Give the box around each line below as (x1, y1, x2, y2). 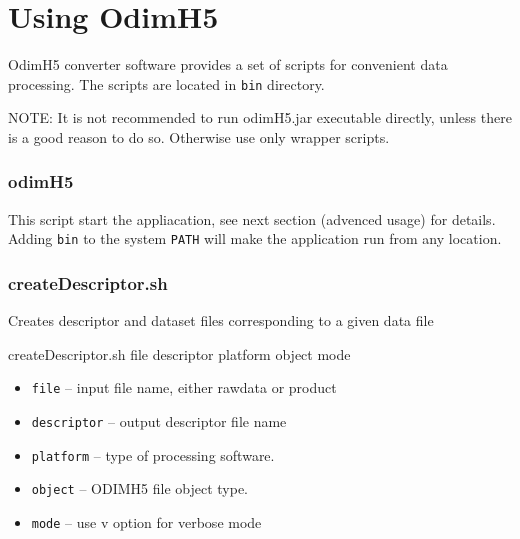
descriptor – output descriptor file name (31, 411, 287, 432)
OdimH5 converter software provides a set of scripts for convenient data (8, 54, 448, 75)
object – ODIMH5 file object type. (31, 478, 248, 499)
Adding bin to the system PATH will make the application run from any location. (8, 228, 502, 249)
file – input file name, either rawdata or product (31, 377, 337, 398)
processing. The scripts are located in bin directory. (8, 73, 325, 94)
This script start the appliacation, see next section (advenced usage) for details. (8, 208, 496, 229)
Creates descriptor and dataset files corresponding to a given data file (8, 310, 434, 331)
